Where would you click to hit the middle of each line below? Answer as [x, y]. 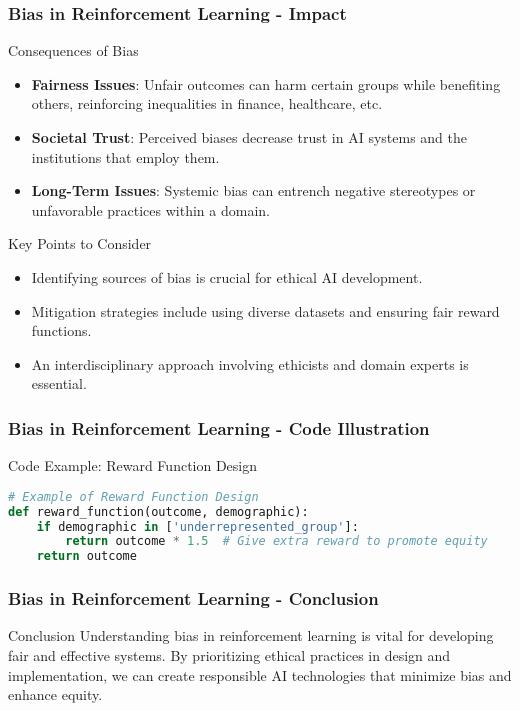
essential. [59, 383]
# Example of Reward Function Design [133, 496]
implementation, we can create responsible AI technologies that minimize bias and [260, 674]
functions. [61, 330]
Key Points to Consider [80, 243]
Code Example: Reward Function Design [133, 465]
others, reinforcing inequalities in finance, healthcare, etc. [207, 103]
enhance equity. [55, 694]
